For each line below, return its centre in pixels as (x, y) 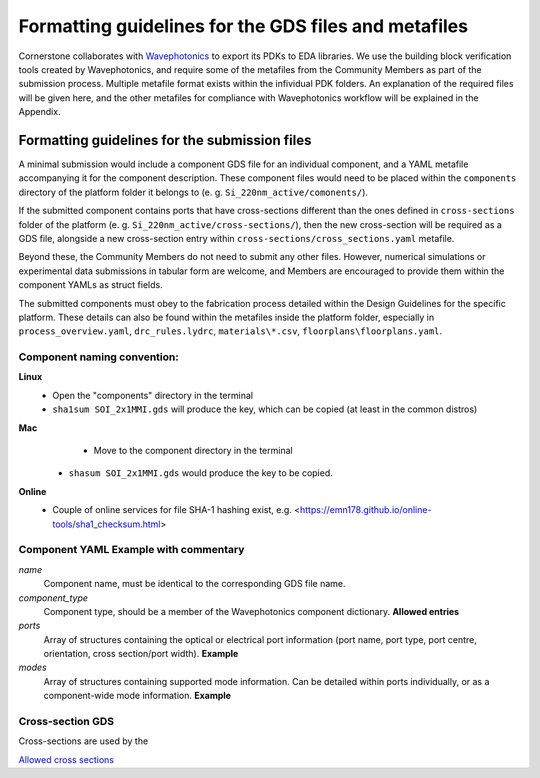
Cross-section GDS (66, 721)
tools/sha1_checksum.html (106, 524)
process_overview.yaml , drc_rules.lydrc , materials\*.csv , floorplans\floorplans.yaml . (230, 331)
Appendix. (39, 112)
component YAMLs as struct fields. (91, 285)
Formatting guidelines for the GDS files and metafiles (243, 26)
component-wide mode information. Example (137, 696)
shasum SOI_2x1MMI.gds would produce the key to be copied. (201, 473)
